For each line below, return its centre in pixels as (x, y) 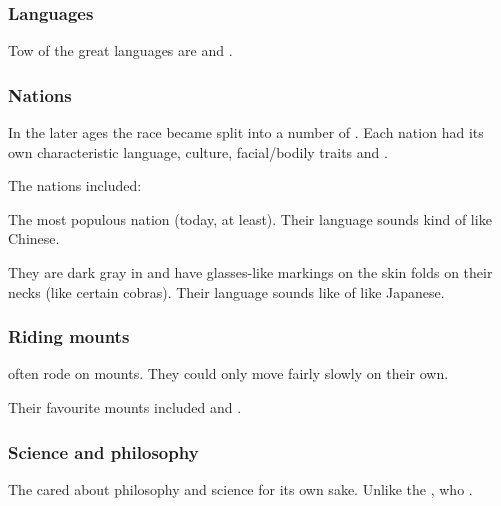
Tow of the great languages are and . (120, 50)
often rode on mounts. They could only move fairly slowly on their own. (228, 373)
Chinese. (34, 238)
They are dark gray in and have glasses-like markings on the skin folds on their (250, 272)
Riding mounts (69, 336)
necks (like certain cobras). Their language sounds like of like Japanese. (226, 291)
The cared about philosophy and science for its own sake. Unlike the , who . (240, 488)
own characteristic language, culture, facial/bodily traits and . (198, 151)
